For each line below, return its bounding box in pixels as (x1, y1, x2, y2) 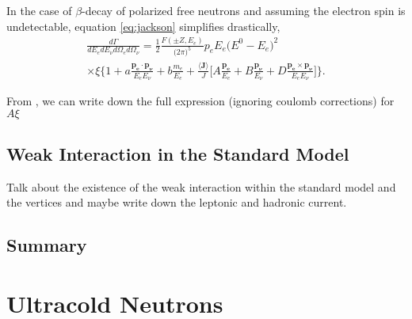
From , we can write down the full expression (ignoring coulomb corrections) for (6, 92, 395, 108)
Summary (6, 233, 87, 257)
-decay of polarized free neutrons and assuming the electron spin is (82, 2, 406, 18)
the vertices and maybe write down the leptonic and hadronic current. (6, 194, 347, 211)
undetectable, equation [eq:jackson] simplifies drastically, (6, 17, 280, 34)
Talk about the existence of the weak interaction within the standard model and (6, 178, 396, 195)
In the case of (6, 2, 72, 18)
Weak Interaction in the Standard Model (6, 141, 349, 165)
